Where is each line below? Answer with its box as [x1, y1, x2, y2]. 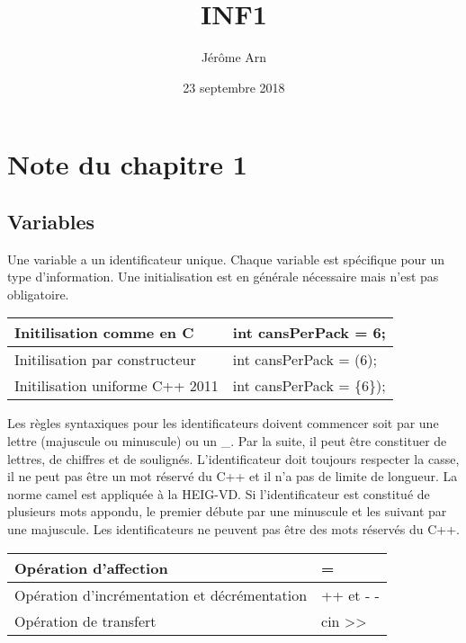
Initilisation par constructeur [14, 349, 196, 371]
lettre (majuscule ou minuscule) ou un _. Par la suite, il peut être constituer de [7, 432, 447, 451]
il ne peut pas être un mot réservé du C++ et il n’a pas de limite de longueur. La [7, 467, 458, 486]
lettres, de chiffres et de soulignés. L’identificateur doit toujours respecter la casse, [7, 449, 460, 468]
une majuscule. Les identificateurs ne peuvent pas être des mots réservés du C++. [7, 520, 460, 539]
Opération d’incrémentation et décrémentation [14, 584, 308, 605]
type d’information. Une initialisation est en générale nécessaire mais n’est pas [7, 267, 439, 286]
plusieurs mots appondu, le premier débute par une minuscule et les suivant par [7, 502, 447, 521]
